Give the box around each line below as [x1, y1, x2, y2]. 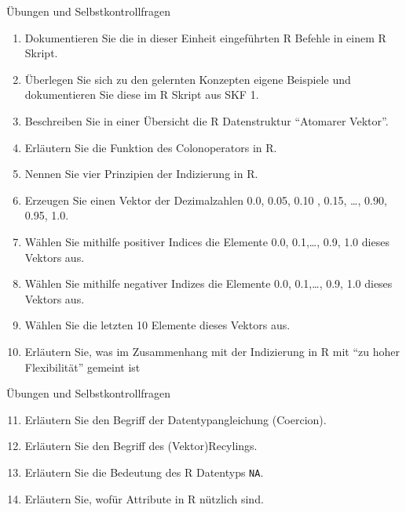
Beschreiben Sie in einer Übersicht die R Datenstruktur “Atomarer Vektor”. [24, 112, 389, 129]
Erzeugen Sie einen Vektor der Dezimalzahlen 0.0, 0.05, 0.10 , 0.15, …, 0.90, [24, 191, 387, 208]
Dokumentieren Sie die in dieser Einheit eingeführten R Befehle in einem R [24, 29, 386, 45]
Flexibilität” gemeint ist [24, 358, 141, 375]
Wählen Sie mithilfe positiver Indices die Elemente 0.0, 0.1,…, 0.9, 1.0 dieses [24, 233, 390, 249]
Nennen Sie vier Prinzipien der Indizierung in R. [24, 165, 258, 182]
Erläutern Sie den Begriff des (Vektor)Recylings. [24, 438, 258, 454]
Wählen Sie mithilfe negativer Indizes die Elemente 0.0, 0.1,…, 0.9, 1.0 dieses [24, 275, 393, 292]
